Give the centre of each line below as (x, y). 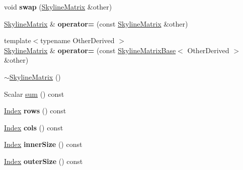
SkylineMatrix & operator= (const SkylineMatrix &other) (96, 23)
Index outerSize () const (44, 161)
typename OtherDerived (77, 40)
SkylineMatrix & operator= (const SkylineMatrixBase (90, 50)
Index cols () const (34, 127)
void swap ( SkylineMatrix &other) (58, 7)
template (18, 40)
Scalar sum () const (34, 94)
